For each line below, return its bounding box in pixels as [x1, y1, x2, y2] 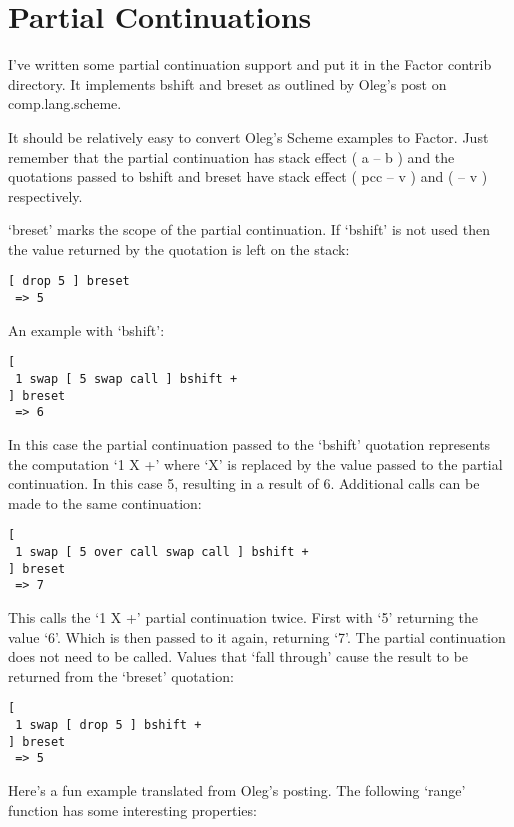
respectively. [8, 185, 83, 206]
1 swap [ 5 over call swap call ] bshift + [15, 545, 309, 560]
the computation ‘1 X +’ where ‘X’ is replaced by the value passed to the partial [8, 453, 503, 474]
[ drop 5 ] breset [8, 274, 130, 289]
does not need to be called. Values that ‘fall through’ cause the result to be [8, 646, 469, 667]
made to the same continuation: [8, 492, 202, 513]
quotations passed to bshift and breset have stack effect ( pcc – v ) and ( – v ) [8, 166, 488, 187]
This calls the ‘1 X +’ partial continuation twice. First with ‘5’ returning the [8, 607, 478, 627]
